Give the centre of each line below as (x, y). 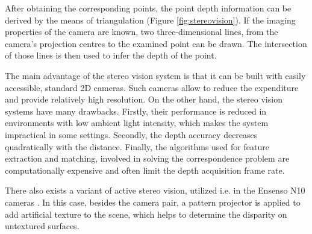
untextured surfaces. (42, 226)
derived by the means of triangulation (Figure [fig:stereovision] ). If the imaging (150, 20)
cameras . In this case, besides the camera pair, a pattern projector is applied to (153, 202)
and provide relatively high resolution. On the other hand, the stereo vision (144, 99)
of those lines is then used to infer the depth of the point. (111, 55)
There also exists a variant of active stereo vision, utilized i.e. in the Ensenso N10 (155, 190)
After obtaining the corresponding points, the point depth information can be (148, 8)
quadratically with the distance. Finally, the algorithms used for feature (137, 146)
